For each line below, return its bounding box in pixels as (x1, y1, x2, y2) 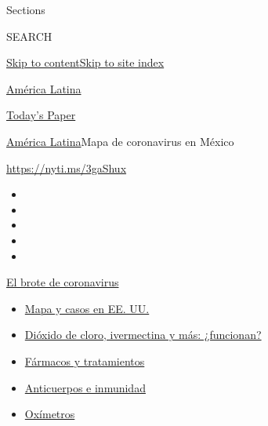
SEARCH (6, 27, 53, 44)
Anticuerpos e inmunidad (24, 379, 146, 395)
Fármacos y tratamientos (24, 352, 145, 369)
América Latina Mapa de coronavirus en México (6, 133, 234, 149)
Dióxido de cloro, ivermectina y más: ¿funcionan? (24, 326, 262, 343)
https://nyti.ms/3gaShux (6, 159, 127, 176)
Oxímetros (24, 406, 75, 422)
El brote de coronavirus (6, 274, 119, 290)
